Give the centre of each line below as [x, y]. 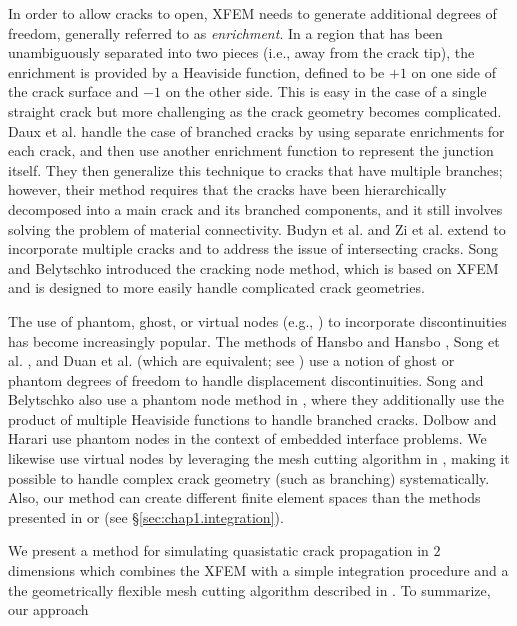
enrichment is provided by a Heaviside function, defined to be [196, 71]
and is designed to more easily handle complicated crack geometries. [216, 287]
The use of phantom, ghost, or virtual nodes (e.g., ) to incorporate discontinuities [257, 320]
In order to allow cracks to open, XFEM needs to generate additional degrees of [252, 13]
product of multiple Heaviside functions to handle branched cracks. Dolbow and [252, 418]
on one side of [453, 71]
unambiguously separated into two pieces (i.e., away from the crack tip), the [241, 52]
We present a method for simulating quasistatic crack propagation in [218, 550]
